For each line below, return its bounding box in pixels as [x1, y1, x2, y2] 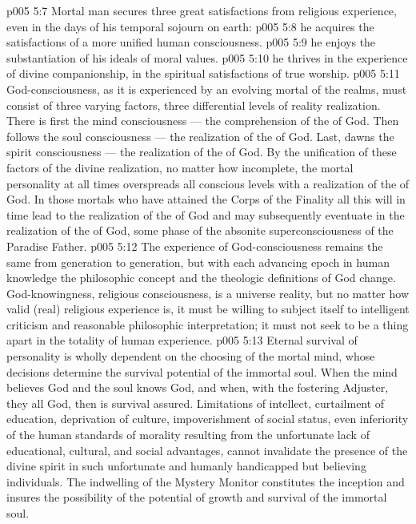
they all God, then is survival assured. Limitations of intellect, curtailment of [6, 394, 385, 411]
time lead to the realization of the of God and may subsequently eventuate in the [6, 206, 405, 223]
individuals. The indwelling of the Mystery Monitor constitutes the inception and [6, 473, 405, 490]
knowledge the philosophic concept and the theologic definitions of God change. [6, 269, 396, 286]
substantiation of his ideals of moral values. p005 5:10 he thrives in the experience [6, 49, 408, 66]
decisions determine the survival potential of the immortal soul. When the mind [6, 363, 398, 380]
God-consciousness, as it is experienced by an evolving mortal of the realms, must [6, 80, 407, 97]
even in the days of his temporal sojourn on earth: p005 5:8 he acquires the [6, 18, 374, 34]
